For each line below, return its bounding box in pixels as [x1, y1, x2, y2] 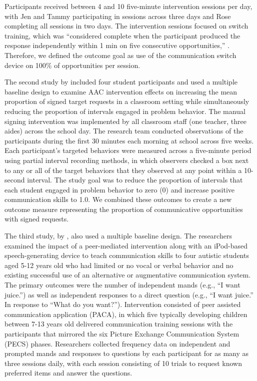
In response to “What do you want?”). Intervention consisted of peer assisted [4, 299, 241, 309]
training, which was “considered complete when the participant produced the [4, 30, 240, 40]
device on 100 [4, 59, 46, 70]
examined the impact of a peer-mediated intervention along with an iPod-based [4, 240, 248, 250]
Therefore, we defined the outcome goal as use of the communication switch [4, 49, 236, 60]
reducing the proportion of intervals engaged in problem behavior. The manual [4, 105, 245, 116]
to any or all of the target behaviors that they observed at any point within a [4, 164, 242, 175]
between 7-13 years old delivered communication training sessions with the [4, 318, 233, 329]
